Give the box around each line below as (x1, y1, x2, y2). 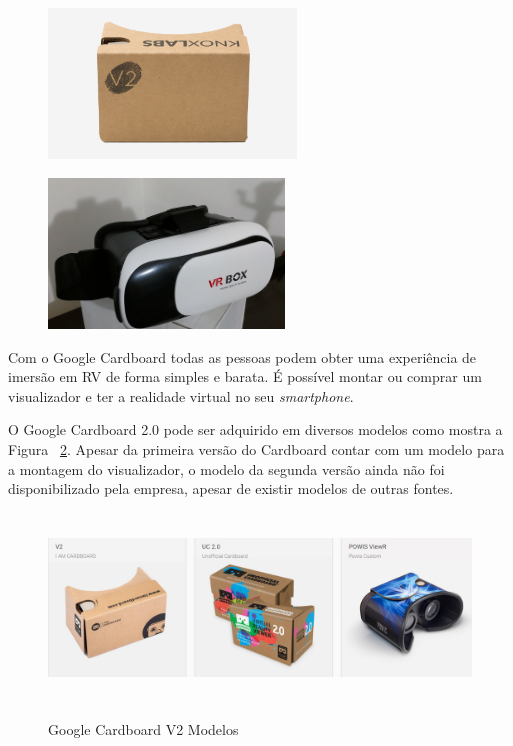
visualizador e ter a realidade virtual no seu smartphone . (8, 385, 354, 406)
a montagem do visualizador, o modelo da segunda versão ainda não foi (8, 458, 445, 479)
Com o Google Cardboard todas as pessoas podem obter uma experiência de (8, 346, 477, 367)
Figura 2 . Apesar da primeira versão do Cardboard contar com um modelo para (8, 438, 505, 459)
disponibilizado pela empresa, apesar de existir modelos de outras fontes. (8, 478, 454, 499)
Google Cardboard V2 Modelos (48, 719, 239, 740)
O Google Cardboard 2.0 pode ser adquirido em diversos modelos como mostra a (8, 419, 503, 440)
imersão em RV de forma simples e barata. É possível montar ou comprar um (8, 366, 482, 387)
